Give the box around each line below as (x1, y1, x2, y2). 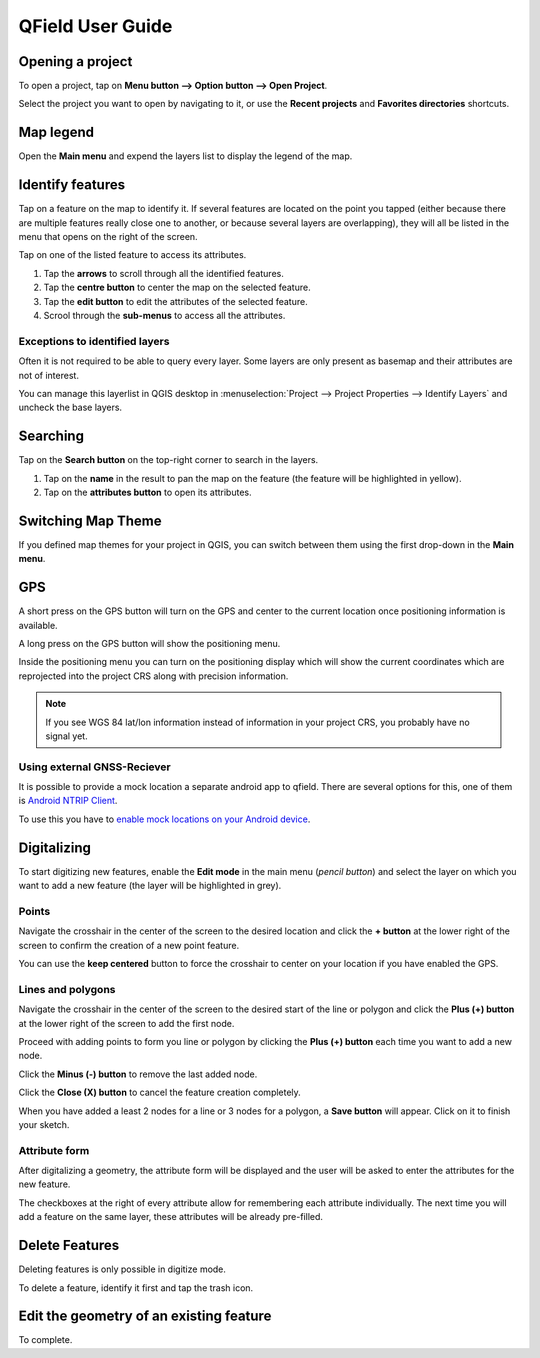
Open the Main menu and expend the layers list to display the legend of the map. (18, 150, 353, 162)
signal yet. (45, 730, 89, 742)
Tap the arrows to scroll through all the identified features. (43, 267, 284, 279)
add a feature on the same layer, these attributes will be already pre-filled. (18, 1211, 324, 1223)
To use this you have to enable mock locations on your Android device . (18, 813, 311, 825)
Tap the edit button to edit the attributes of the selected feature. (43, 295, 309, 307)
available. (18, 619, 59, 631)
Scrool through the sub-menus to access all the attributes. (43, 310, 286, 321)
